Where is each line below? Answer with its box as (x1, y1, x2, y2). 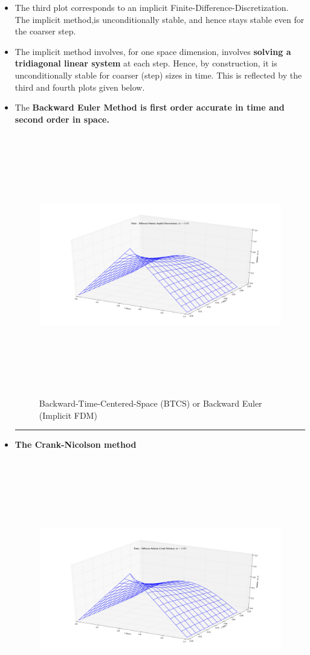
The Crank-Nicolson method (15, 438, 137, 451)
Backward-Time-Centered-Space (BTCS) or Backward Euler (39, 396, 262, 409)
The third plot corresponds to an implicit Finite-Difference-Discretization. (15, 1, 289, 13)
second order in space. (15, 112, 109, 125)
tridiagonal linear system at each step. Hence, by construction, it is (15, 57, 277, 69)
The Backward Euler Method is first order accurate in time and (15, 101, 285, 114)
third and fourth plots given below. (15, 80, 145, 93)
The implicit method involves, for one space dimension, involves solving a (15, 45, 291, 57)
